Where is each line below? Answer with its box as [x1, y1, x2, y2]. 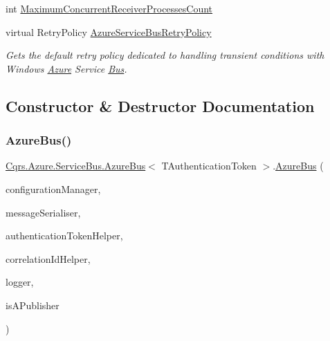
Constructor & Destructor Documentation [6, 95, 315, 116]
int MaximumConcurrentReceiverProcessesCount [6, 1, 213, 15]
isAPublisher [6, 297, 59, 312]
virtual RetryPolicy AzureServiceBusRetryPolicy [6, 24, 212, 39]
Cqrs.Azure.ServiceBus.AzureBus [6, 158, 146, 173]
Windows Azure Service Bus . [6, 61, 127, 75]
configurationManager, [6, 181, 101, 196]
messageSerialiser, [6, 205, 81, 219]
